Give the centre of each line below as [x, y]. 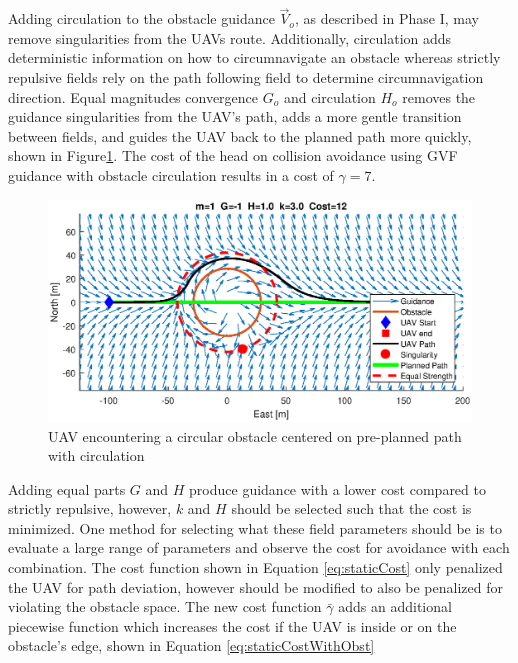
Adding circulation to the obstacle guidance [141, 18]
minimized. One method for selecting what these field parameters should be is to [255, 527]
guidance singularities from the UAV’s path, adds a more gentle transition [235, 116]
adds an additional [395, 606]
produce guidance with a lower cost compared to [337, 488]
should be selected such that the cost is [351, 508]
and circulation [329, 96]
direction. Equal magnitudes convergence [133, 96]
